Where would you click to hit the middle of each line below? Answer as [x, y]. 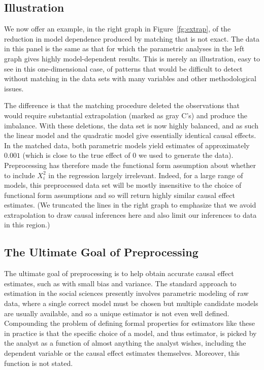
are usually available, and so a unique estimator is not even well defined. [117, 313]
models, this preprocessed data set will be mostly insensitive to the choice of [123, 185]
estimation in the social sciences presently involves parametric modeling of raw [126, 293]
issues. [14, 88]
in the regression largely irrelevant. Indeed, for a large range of [146, 175]
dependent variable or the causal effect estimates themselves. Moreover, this [122, 353]
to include [20, 175]
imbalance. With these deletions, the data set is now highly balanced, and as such [131, 125]
